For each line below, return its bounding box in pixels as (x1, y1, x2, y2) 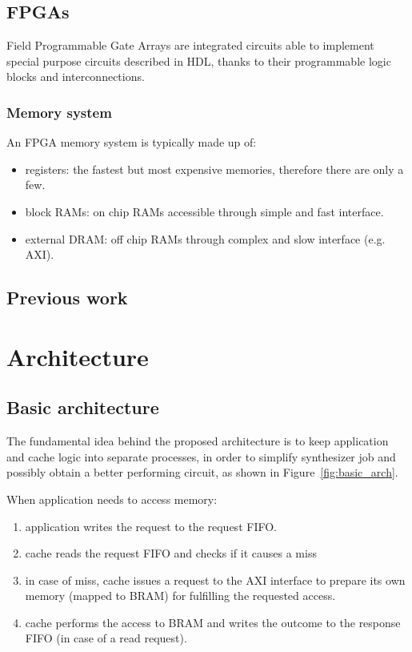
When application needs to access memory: (6, 490, 218, 507)
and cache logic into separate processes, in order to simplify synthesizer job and (6, 448, 396, 465)
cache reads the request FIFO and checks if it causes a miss (25, 545, 317, 561)
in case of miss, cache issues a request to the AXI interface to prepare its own (25, 571, 406, 588)
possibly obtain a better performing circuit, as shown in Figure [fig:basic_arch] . (6, 464, 398, 481)
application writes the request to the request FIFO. (25, 517, 277, 534)
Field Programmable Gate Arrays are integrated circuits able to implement (6, 37, 374, 54)
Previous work (6, 285, 128, 310)
